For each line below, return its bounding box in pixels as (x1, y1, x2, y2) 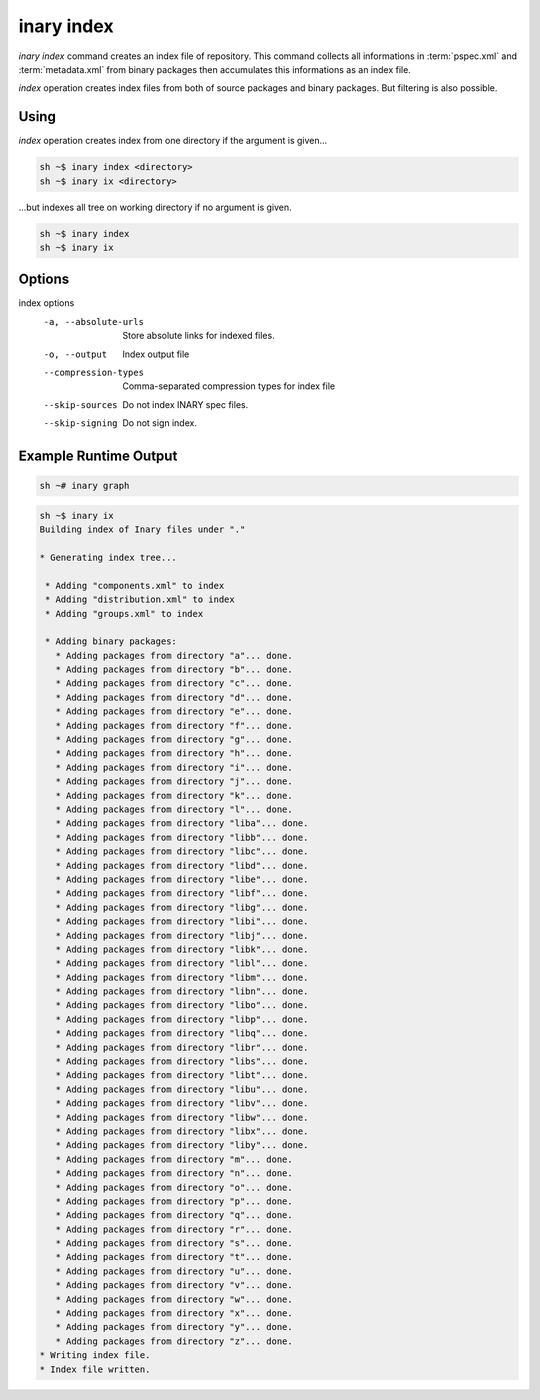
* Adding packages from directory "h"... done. (55, 748, 294, 759)
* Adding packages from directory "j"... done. (55, 776, 294, 787)
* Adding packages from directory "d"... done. (55, 691, 294, 703)
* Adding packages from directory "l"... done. (55, 803, 294, 815)
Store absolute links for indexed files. (122, 330, 275, 342)
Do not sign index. (122, 417, 197, 429)
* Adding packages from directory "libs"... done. (55, 1056, 309, 1067)
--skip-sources (43, 399, 119, 410)
